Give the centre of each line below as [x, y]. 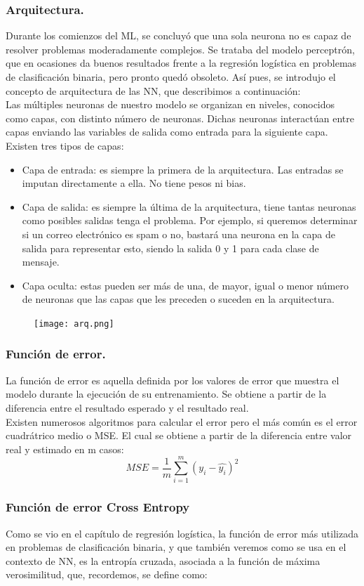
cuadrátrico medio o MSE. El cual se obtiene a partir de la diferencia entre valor [179, 435]
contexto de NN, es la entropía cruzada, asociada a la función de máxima [163, 560]
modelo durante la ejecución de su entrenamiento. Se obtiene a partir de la [166, 394]
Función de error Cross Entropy [98, 507]
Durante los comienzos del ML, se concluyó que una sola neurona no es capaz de [178, 35]
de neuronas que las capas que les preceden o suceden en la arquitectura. [178, 299]
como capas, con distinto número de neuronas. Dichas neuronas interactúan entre [180, 118]
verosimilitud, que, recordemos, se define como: [107, 574]
